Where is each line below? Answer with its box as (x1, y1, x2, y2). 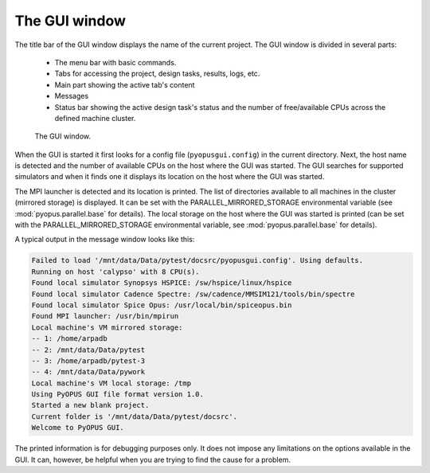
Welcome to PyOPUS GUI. (31, 423, 125, 432)
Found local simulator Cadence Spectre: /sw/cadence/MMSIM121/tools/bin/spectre (31, 289, 355, 299)
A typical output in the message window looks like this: (14, 235, 195, 244)
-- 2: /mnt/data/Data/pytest (31, 345, 146, 354)
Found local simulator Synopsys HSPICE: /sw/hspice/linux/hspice (31, 279, 292, 287)
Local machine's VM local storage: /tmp (31, 378, 191, 388)
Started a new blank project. (31, 401, 150, 410)
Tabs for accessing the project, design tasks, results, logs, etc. (54, 68, 260, 79)
